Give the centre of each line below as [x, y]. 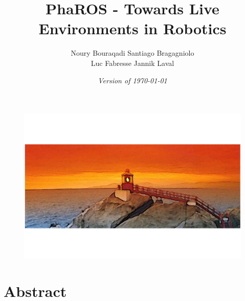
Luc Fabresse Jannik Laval [132, 63]
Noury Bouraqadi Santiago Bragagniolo [132, 53]
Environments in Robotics [132, 28]
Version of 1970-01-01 [132, 80]
